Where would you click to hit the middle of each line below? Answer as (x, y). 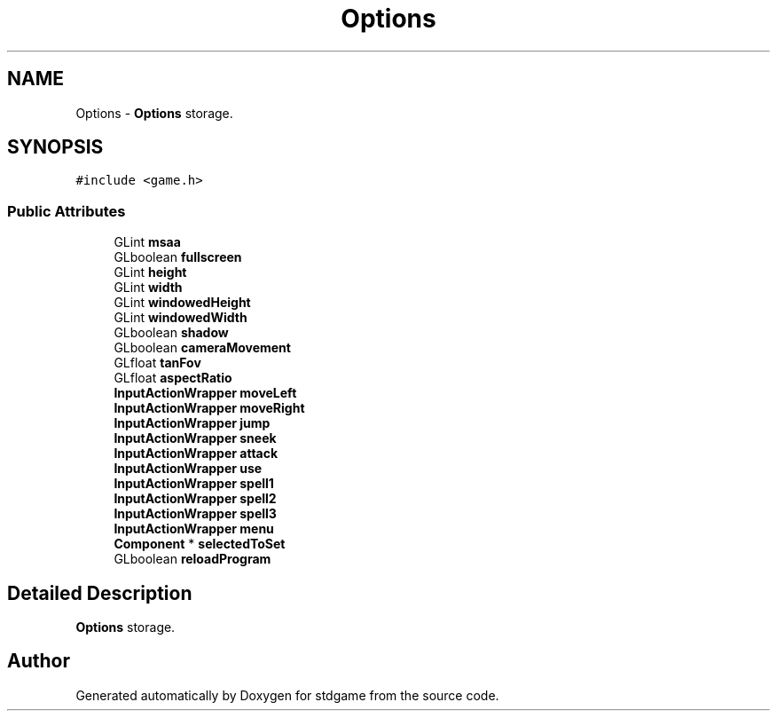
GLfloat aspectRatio (173, 378)
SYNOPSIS (55, 147)
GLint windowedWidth (181, 318)
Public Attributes (67, 211)
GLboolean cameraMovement (202, 348)
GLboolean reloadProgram (192, 559)
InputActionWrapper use (188, 469)
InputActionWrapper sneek (195, 438)
